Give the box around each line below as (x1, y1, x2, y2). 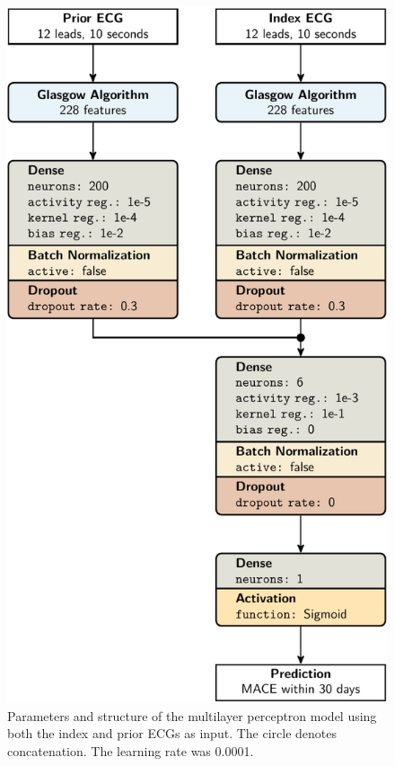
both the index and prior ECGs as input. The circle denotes (7, 724, 337, 743)
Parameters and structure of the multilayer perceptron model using (7, 706, 377, 725)
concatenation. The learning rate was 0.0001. (7, 741, 254, 760)
